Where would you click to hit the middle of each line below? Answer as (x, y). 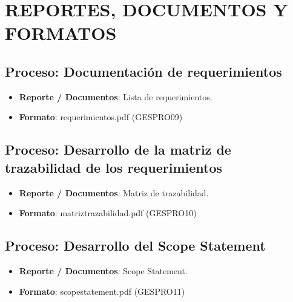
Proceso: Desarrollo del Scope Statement (135, 246)
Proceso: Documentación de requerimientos (143, 71)
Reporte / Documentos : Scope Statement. (103, 270)
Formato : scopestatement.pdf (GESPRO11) (102, 291)
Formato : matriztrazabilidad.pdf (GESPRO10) (108, 213)
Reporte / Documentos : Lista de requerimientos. (116, 96)
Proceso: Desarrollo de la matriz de (118, 149)
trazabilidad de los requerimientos (114, 167)
